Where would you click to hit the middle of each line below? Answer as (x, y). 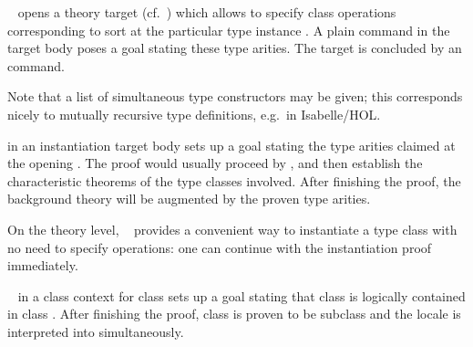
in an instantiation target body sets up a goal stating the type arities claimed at (231, 145)
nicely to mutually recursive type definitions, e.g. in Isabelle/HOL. (194, 114)
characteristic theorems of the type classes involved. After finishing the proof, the (234, 180)
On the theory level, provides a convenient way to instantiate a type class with (232, 229)
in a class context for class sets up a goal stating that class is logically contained (242, 295)
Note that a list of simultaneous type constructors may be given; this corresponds (235, 96)
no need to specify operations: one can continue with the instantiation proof (220, 247)
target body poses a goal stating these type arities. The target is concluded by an (235, 48)
